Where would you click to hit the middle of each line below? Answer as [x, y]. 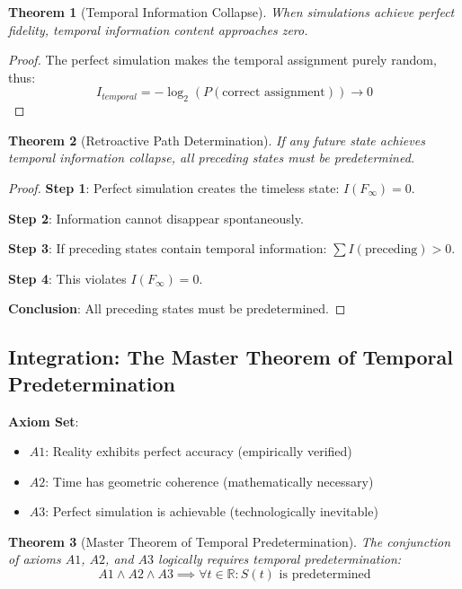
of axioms [35, 559]
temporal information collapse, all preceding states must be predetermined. [212, 158]
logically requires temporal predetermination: [280, 559]
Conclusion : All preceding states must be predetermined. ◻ [177, 308]
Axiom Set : [44, 421]
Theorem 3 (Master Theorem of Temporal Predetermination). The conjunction [230, 541]
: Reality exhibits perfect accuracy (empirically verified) [199, 451]
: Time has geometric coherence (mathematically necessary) [209, 481]
